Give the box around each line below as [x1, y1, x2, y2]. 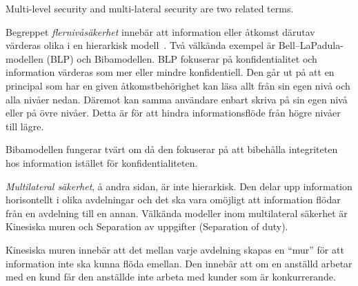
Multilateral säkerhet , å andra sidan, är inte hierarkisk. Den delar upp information [6, 178, 352, 193]
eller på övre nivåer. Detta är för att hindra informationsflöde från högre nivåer [6, 105, 341, 120]
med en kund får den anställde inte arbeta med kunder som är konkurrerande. [6, 269, 336, 284]
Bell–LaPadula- [278, 38, 344, 52]
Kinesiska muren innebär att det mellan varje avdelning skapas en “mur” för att [6, 242, 344, 256]
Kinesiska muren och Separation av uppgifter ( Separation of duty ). [6, 219, 288, 234]
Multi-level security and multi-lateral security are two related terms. [6, 1, 294, 15]
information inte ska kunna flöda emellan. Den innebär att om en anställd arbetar [6, 256, 352, 270]
